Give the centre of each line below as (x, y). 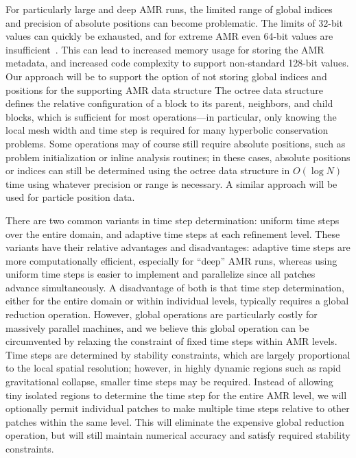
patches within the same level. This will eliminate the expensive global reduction (175, 421)
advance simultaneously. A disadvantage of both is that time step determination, (175, 287)
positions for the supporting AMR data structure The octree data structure (164, 89)
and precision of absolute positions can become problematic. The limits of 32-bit (175, 22)
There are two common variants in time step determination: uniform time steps (173, 220)
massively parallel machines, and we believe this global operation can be (157, 327)
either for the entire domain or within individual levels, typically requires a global (177, 301)
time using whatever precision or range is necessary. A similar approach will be (171, 183)
